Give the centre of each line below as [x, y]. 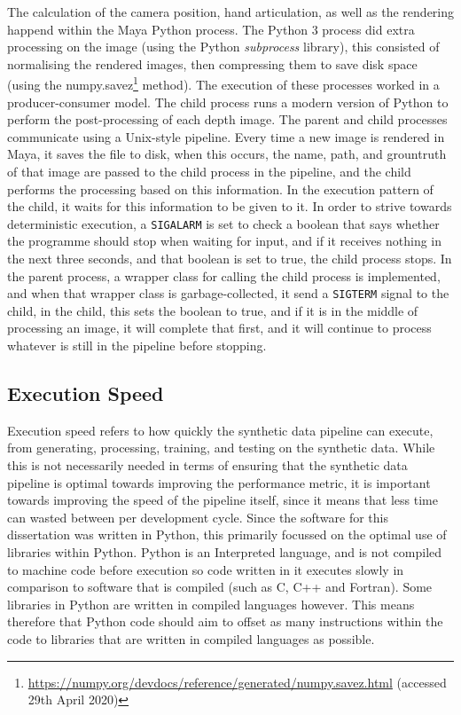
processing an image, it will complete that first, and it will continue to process [219, 328]
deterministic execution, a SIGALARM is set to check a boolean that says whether [223, 223]
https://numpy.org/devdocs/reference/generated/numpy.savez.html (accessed [237, 682]
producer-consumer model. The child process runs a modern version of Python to [228, 102]
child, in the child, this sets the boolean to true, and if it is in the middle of [213, 310]
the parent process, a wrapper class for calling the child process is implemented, [224, 275]
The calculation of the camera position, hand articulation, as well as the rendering [231, 12]
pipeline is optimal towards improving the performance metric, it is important [219, 482]
